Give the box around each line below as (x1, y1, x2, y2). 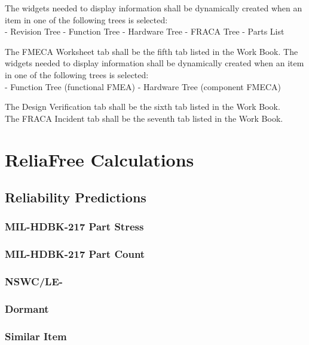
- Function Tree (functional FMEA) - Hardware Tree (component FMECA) (5, 80, 281, 93)
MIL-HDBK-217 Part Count (5, 247, 145, 261)
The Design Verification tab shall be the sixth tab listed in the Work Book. (5, 100, 280, 113)
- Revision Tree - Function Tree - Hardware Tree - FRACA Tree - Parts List (5, 25, 284, 38)
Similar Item (5, 328, 67, 343)
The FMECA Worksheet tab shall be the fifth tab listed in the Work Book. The (5, 45, 298, 57)
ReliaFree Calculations (5, 147, 194, 171)
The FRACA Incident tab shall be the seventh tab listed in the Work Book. (5, 112, 283, 124)
